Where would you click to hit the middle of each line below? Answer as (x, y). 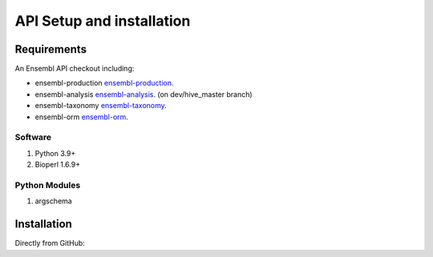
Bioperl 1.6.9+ (57, 165)
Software (33, 138)
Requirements (51, 49)
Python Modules (48, 185)
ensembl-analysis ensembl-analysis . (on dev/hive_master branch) (144, 94)
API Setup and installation (103, 21)
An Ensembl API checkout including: (75, 69)
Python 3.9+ (55, 153)
